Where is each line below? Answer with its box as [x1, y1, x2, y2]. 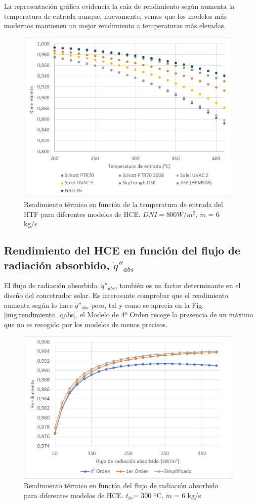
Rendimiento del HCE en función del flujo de [4, 243, 241, 258]
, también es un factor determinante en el [115, 280, 241, 291]
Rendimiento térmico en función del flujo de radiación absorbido [24, 480, 218, 491]
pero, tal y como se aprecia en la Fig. [91, 299, 204, 310]
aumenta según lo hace [4, 299, 73, 310]
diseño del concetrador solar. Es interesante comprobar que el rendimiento [4, 290, 228, 300]
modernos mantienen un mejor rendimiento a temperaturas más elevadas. [4, 20, 226, 31]
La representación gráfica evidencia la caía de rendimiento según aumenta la [4, 1, 235, 11]
